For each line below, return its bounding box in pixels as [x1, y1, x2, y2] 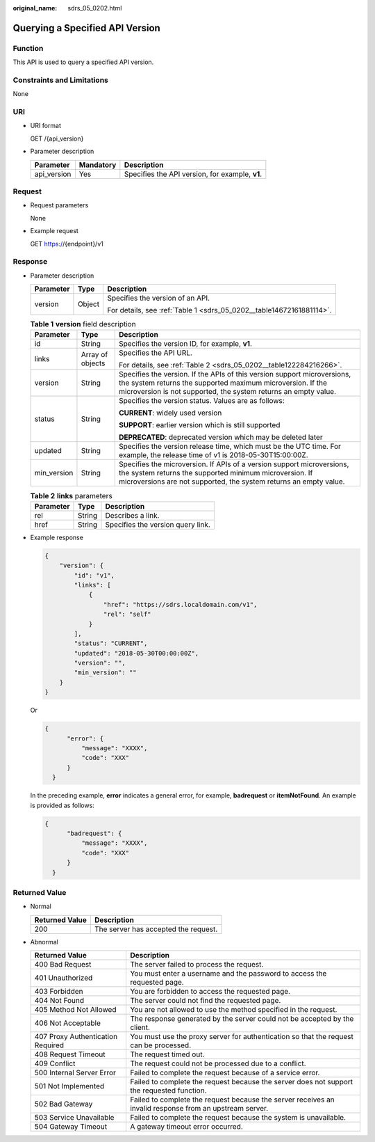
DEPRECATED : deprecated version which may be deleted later [118, 432, 323, 442]
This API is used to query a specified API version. [12, 58, 154, 66]
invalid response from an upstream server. [129, 1104, 269, 1113]
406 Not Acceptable [34, 1018, 101, 1028]
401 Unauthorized [34, 973, 93, 983]
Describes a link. [105, 510, 160, 520]
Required [34, 1040, 65, 1050]
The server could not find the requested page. [129, 996, 281, 1006]
